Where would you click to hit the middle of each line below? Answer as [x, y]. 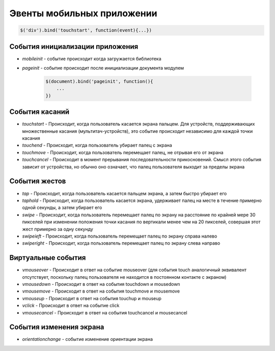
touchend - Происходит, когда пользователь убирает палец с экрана [97, 145]
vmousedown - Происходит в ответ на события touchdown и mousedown [101, 284]
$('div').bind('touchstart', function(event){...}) [86, 30]
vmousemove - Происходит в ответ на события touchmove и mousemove [101, 291]
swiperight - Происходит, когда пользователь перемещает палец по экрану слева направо [121, 243]
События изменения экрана [57, 327]
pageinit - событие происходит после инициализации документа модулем [103, 68]
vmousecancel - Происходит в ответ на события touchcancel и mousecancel [105, 312]
